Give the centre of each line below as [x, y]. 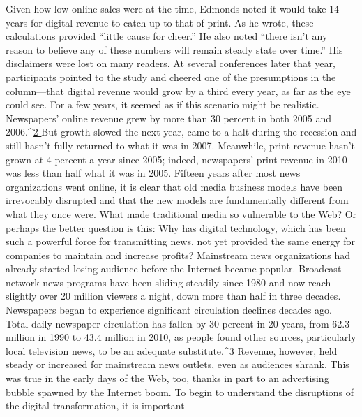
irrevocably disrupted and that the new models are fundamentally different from [177, 200]
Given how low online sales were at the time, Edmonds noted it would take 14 [173, 8]
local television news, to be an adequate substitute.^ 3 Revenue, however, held [172, 350]
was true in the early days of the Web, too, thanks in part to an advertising [167, 378]
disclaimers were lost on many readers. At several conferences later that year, [171, 63]
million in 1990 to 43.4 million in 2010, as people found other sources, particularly [181, 337]
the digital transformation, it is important [95, 405]
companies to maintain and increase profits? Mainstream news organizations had [178, 255]
